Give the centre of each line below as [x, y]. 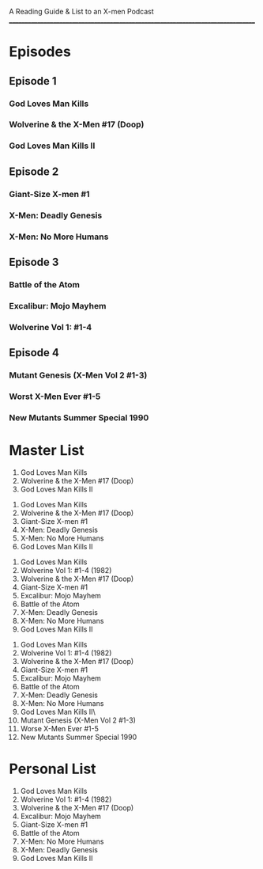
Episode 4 [34, 353]
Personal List [53, 769]
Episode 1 [33, 81]
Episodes [40, 52]
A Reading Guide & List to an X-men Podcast [82, 11]
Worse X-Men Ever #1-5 [60, 728]
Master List [47, 450]
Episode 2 [34, 171]
